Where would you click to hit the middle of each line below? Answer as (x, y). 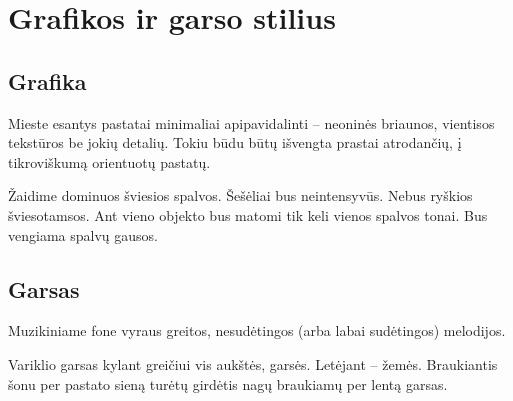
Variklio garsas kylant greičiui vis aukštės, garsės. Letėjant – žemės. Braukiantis (253, 363)
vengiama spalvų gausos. (83, 234)
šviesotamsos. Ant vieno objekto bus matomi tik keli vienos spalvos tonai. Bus (248, 214)
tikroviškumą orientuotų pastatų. (109, 161)
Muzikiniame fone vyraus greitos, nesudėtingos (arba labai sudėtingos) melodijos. (257, 330)
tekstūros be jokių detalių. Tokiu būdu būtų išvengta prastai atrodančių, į (235, 142)
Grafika (47, 80)
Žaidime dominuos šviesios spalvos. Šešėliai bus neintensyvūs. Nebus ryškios (240, 195)
